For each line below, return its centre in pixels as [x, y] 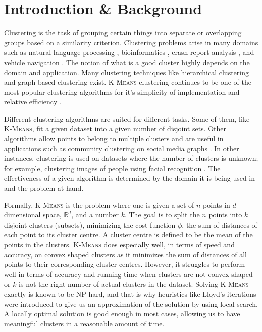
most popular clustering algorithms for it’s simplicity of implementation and [122, 92]
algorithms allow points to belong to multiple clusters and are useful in [114, 139]
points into [225, 215]
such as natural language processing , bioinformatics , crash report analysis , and [129, 52]
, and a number [95, 215]
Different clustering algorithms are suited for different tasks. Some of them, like [127, 118]
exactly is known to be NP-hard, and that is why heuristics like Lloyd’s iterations [130, 293]
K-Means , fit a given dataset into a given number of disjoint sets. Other [115, 128]
